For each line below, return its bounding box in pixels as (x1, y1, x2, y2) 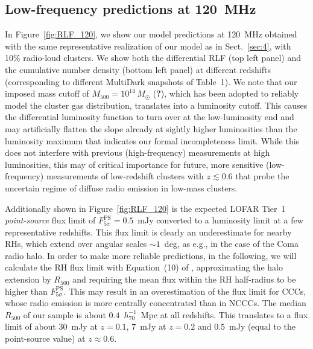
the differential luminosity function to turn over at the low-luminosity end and (5, 110, 294, 123)
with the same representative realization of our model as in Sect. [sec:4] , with (5, 39, 291, 52)
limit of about (5, 320, 56, 333)
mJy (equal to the (229, 320, 296, 333)
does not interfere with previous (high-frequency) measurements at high (5, 146, 270, 159)
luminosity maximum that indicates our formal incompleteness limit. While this (5, 134, 300, 147)
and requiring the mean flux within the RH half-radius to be (72, 273, 296, 286)
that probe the (235, 170, 289, 182)
